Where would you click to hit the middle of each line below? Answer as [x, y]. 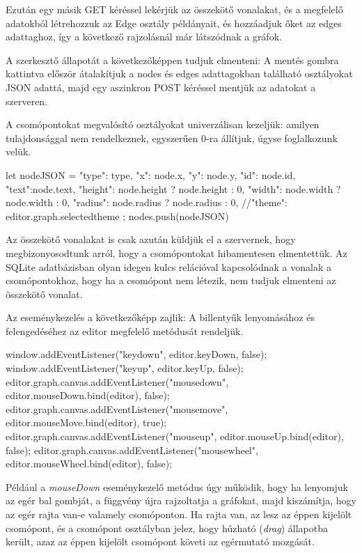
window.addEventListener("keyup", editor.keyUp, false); [125, 368]
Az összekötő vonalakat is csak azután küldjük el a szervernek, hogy [151, 239]
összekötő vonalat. [44, 294]
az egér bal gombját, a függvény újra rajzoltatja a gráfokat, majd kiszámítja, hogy [181, 500]
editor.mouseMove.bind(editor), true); [86, 422]
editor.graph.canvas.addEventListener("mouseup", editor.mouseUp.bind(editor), [175, 436]
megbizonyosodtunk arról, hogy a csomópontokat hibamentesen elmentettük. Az [176, 252]
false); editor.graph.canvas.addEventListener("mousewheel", [132, 450]
